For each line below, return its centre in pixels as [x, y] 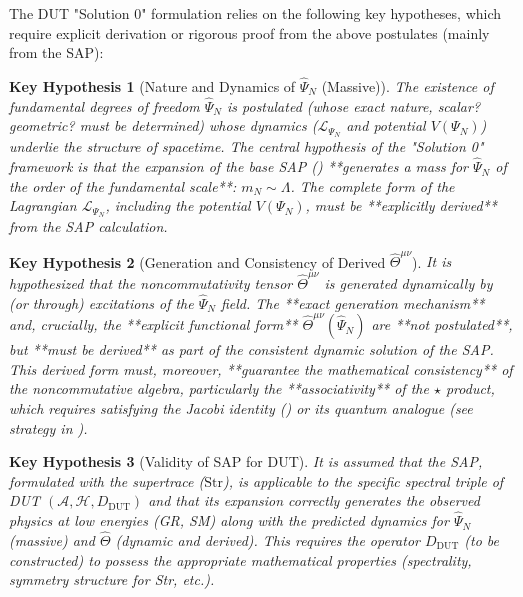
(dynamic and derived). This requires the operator [267, 539]
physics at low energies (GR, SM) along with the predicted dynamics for [229, 520]
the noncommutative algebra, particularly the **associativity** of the [219, 388]
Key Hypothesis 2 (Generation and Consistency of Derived [197, 261]
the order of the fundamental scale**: [123, 185]
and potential [386, 125]
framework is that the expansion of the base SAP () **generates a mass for [238, 166]
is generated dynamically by [408, 282]
